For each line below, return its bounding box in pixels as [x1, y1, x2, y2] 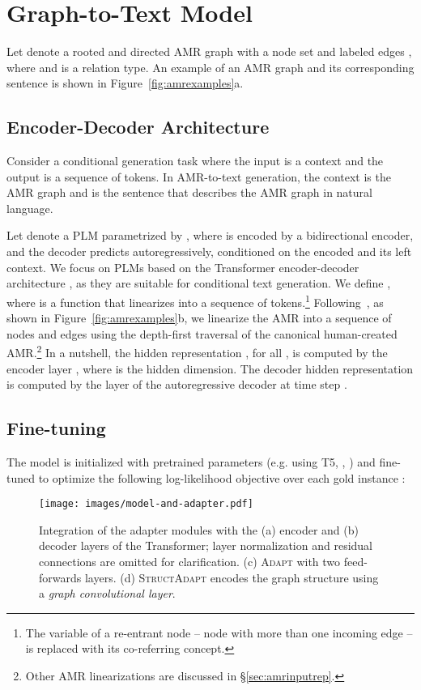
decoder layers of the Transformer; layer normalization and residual [39, 537, 373, 554]
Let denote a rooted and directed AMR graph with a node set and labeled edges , [6, 43, 412, 60]
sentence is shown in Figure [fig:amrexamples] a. [6, 75, 244, 92]
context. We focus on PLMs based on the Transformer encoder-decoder [6, 258, 359, 275]
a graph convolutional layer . [39, 585, 176, 602]
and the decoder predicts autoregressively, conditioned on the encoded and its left [6, 243, 412, 260]
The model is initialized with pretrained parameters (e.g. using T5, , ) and [6, 453, 376, 470]
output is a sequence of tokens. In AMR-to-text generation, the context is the [6, 168, 391, 185]
